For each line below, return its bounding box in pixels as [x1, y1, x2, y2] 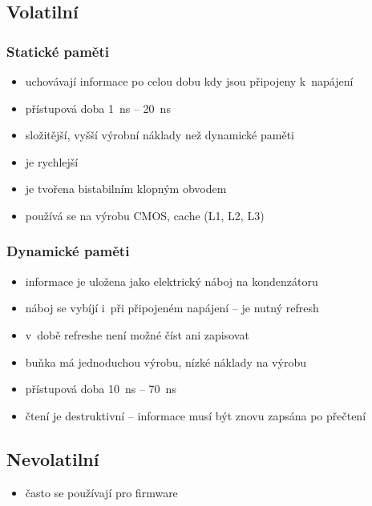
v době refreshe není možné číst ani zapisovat [25, 326, 249, 343]
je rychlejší [25, 153, 79, 170]
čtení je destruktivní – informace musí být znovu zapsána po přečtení [25, 407, 366, 424]
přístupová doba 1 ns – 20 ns [25, 99, 171, 116]
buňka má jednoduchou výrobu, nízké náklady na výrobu [25, 353, 306, 370]
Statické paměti [6, 41, 109, 61]
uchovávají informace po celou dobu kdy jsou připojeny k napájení [25, 73, 354, 89]
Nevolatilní [6, 446, 99, 471]
